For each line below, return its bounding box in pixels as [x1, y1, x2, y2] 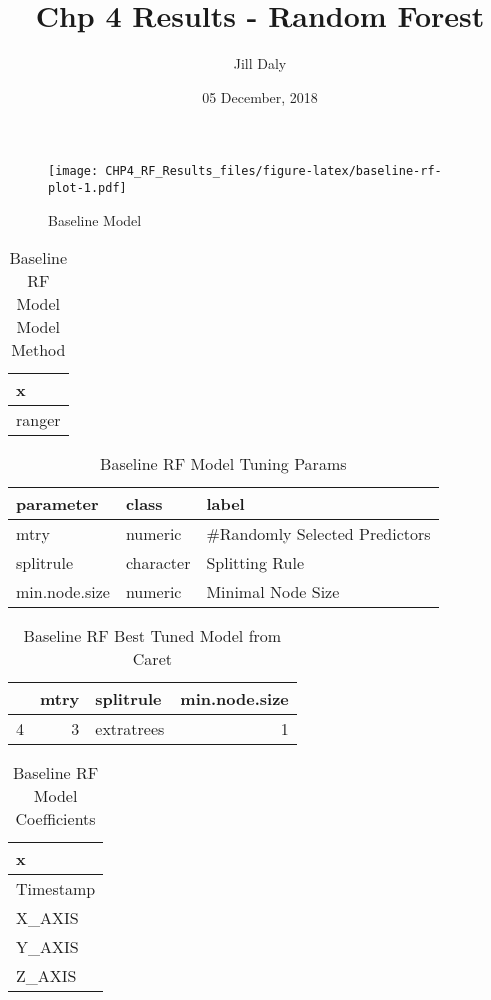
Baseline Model [48, 209, 142, 230]
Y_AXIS [16, 935, 79, 959]
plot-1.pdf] [48, 180, 127, 195]
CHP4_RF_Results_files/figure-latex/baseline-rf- [105, 164, 442, 179]
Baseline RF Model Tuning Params [100, 452, 347, 476]
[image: [48, 164, 99, 179]
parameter [16, 492, 99, 516]
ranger [16, 408, 61, 432]
